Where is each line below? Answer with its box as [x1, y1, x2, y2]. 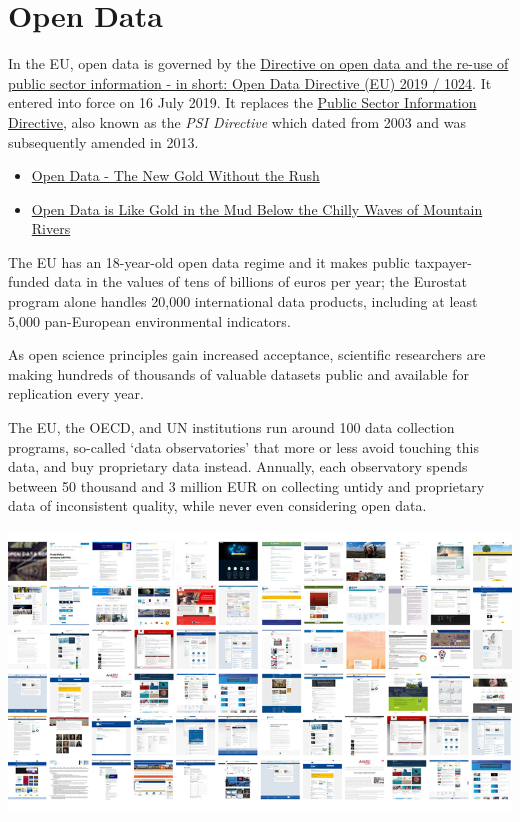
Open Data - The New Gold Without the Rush [31, 165, 320, 186]
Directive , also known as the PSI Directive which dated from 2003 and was [8, 111, 466, 132]
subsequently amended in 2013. [8, 131, 199, 152]
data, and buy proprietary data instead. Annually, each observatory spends [8, 456, 468, 477]
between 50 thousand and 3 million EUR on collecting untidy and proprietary [8, 475, 485, 496]
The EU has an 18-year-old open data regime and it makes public [8, 251, 410, 272]
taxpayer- [414, 251, 473, 272]
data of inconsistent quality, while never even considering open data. [8, 495, 427, 516]
